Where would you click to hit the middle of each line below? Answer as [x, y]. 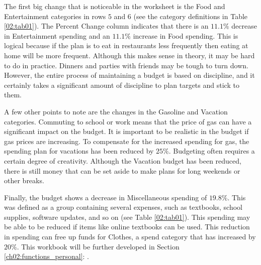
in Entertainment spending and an [57, 35]
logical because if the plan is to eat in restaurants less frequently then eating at [126, 45]
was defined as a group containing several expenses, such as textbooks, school [123, 207]
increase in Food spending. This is [186, 35]
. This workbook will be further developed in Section [98, 246]
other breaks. [24, 180]
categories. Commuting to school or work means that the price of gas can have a [128, 121]
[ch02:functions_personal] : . [47, 256]
